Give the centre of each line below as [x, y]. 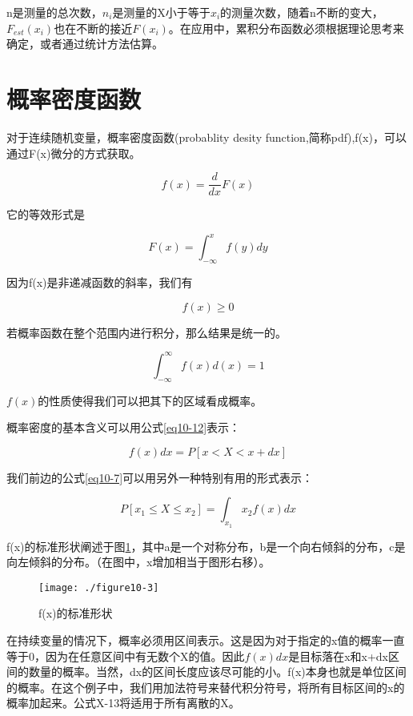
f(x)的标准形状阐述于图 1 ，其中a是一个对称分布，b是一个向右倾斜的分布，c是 [206, 546]
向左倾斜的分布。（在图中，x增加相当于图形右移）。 [138, 562]
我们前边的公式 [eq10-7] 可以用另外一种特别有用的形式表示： [160, 477]
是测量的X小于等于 [161, 12]
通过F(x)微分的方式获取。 [74, 153]
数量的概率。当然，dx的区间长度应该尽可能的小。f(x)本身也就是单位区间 [217, 672]
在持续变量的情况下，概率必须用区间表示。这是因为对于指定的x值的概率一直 [206, 640]
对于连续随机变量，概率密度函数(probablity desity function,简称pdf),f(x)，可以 [206, 137]
